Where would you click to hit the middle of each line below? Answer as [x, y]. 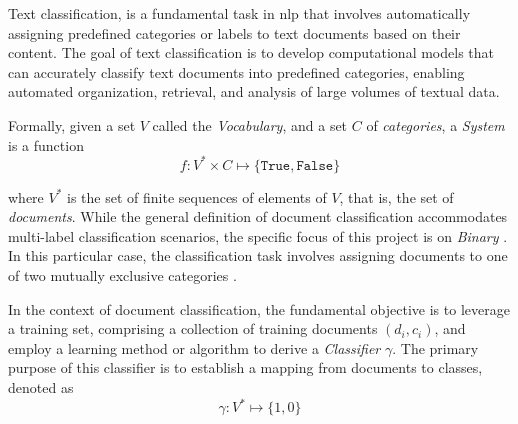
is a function [46, 144]
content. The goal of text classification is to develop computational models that [251, 52]
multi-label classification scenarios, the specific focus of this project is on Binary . [258, 235]
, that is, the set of [396, 196]
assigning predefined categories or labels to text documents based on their [234, 32]
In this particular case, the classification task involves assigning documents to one [258, 255]
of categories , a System [435, 124]
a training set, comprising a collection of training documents [193, 328]
